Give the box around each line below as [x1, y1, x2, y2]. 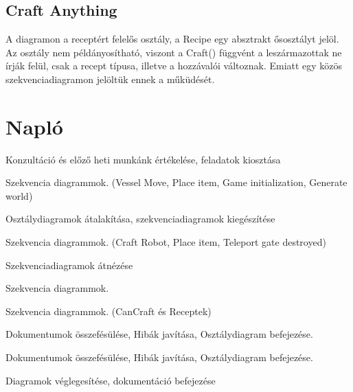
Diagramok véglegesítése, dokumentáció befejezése [5, 373, 216, 387]
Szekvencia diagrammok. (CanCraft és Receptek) [5, 303, 212, 318]
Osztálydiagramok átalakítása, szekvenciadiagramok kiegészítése [5, 211, 275, 226]
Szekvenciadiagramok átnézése [5, 257, 133, 272]
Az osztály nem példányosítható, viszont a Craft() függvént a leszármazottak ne [5, 45, 342, 59]
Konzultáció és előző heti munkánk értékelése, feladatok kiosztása [5, 152, 281, 166]
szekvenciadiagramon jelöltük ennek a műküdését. [5, 71, 215, 86]
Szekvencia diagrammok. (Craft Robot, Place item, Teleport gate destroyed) [5, 235, 326, 249]
